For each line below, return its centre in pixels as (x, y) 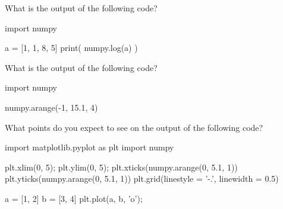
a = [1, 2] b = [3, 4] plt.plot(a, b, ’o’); (74, 198)
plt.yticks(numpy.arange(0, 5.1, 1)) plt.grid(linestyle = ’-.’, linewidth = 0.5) (142, 179)
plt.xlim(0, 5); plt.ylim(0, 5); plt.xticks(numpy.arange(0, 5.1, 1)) (121, 167)
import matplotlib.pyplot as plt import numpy (89, 147)
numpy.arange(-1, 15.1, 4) (51, 107)
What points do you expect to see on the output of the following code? (134, 127)
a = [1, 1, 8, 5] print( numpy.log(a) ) (71, 48)
